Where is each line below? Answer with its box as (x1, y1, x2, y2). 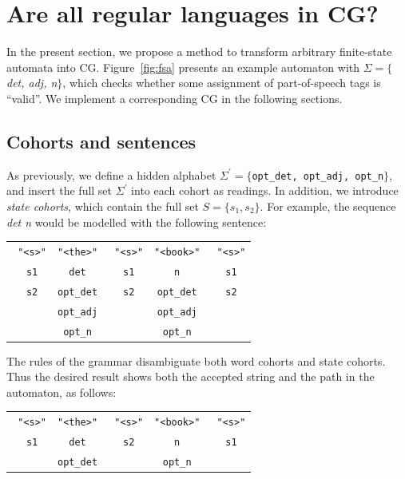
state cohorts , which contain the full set (6, 197, 199, 214)
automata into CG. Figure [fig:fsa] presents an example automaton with (6, 58, 360, 75)
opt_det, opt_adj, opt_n (252, 170, 384, 182)
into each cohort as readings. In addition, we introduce (131, 182, 399, 199)
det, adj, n (6, 74, 58, 91)
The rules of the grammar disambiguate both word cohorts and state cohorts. (6, 352, 386, 369)
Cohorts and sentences (6, 129, 197, 153)
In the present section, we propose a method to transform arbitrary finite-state (6, 43, 392, 60)
